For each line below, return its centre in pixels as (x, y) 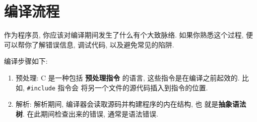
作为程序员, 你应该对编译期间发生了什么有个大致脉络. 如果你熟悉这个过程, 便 (128, 35)
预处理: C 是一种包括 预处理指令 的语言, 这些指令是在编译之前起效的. (128, 77)
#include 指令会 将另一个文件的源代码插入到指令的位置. (117, 87)
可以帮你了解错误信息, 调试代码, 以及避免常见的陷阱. (89, 44)
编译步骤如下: (26, 61)
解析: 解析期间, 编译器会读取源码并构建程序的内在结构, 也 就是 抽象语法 (131, 104)
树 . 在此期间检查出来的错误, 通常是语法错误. (87, 113)
